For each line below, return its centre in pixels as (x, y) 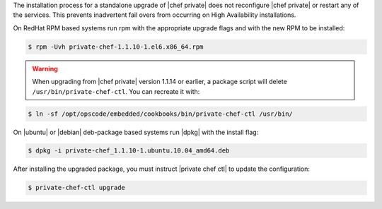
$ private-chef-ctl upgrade (76, 188)
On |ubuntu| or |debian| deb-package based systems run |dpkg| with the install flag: (136, 132)
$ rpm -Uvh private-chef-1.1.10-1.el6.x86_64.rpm (116, 47)
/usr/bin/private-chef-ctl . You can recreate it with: (116, 91)
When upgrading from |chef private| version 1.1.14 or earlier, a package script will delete (160, 82)
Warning (45, 68)
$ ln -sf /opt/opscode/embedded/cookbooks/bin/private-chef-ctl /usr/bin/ (161, 114)
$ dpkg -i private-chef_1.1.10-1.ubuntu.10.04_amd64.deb (129, 151)
